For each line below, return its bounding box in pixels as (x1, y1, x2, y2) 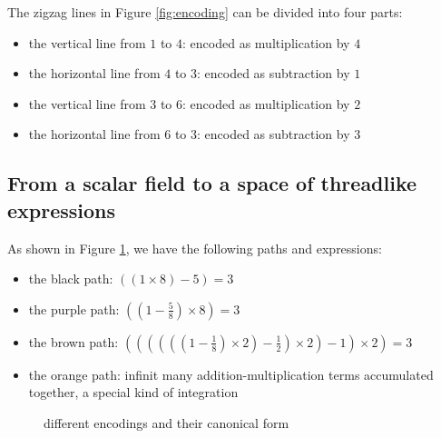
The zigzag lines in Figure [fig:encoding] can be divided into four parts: (7, 3, 403, 21)
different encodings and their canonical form (44, 413, 289, 432)
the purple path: (28, 299, 120, 318)
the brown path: (28, 332, 119, 351)
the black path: (28, 269, 113, 288)
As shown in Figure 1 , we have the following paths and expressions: (7, 238, 382, 257)
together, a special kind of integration (28, 383, 239, 402)
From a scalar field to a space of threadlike (7, 169, 417, 197)
